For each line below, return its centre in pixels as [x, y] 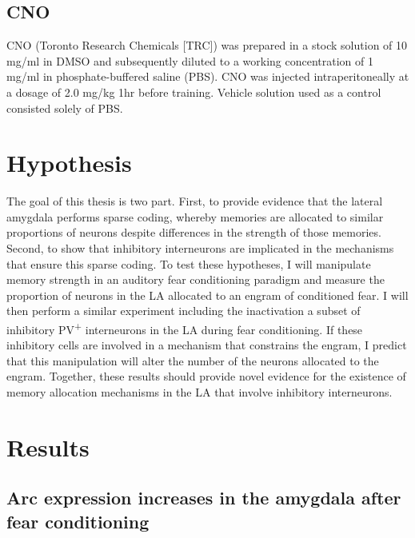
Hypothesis [69, 163]
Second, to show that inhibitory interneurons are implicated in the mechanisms [200, 248]
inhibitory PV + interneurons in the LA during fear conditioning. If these [185, 328]
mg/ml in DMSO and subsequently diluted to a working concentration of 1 [190, 60]
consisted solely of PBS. [65, 108]
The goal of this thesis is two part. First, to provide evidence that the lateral [195, 201]
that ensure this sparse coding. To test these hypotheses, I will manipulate [189, 263]
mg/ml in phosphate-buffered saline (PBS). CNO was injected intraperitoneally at [208, 76]
